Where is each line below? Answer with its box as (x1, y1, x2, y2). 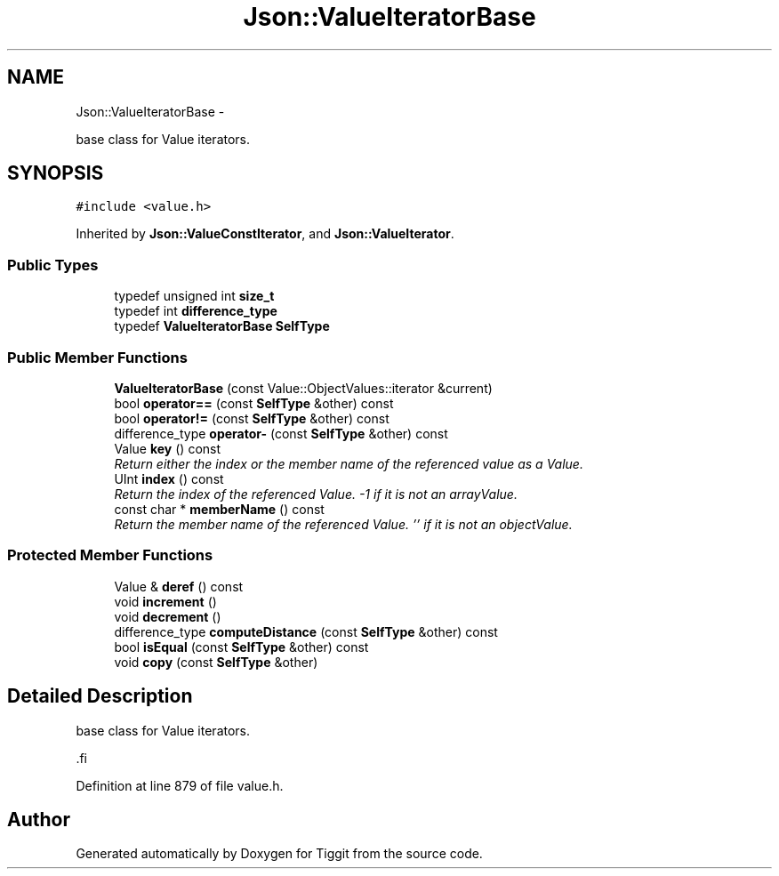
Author (7, 808, 70, 831)
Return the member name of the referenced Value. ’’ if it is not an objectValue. (114, 516, 573, 532)
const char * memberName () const (114, 501, 325, 517)
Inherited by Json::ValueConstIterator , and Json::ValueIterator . (76, 226, 454, 242)
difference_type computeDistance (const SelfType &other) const (114, 623, 498, 639)
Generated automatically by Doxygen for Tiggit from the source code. (76, 846, 483, 862)
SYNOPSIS (7, 162, 104, 185)
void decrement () (114, 608, 221, 624)
